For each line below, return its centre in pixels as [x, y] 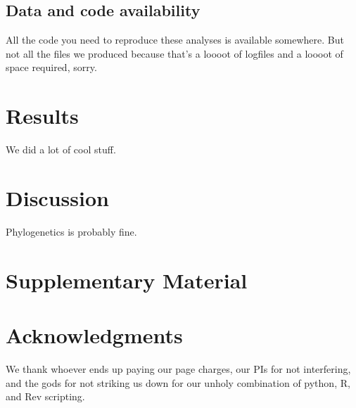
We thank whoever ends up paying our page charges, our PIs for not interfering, [178, 368]
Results [42, 116]
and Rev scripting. [45, 396]
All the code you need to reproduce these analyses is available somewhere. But [175, 40]
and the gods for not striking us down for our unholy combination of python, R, [178, 382]
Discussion [57, 197]
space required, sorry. [51, 67]
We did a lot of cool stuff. [61, 149]
